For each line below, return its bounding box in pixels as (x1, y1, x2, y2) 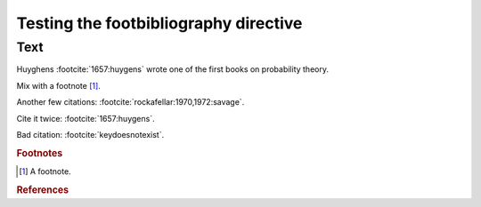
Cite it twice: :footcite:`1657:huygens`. (16, 113, 155, 123)
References (16, 183, 69, 195)
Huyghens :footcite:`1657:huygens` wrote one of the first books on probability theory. (16, 64, 330, 75)
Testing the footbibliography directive (16, 13, 303, 33)
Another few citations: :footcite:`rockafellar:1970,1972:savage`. (16, 97, 245, 107)
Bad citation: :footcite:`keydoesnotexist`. (16, 129, 165, 139)
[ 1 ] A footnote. (19, 166, 71, 177)
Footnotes (16, 147, 63, 159)
